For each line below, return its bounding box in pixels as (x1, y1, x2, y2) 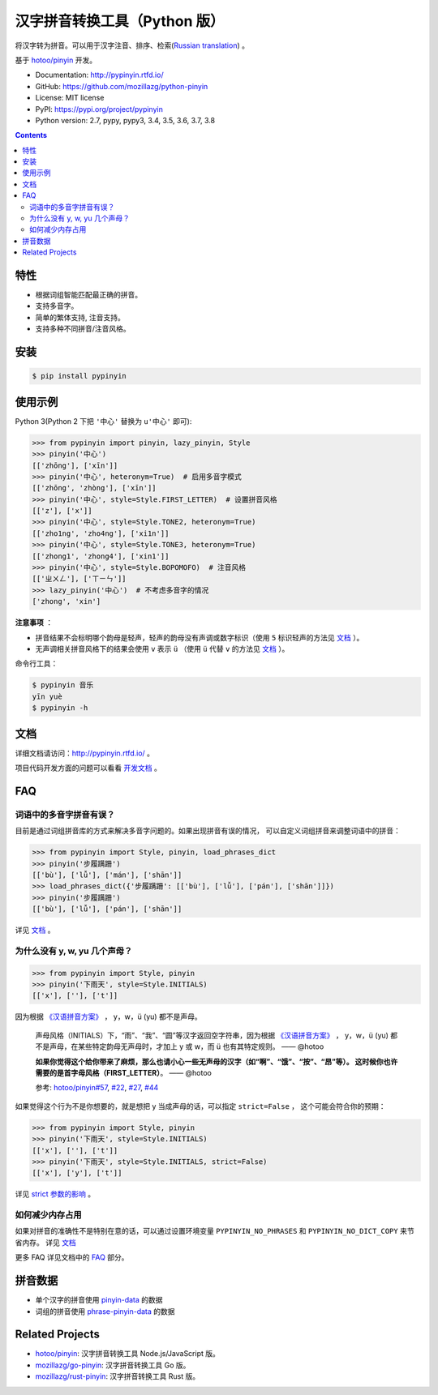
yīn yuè (32, 691, 62, 701)
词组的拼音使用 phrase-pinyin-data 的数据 (35, 1306, 175, 1316)
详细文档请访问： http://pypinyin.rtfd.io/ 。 (15, 748, 154, 758)
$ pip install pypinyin (32, 371, 127, 381)
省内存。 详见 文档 (15, 1237, 76, 1247)
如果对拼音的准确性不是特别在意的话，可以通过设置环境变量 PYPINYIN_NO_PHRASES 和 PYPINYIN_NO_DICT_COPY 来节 (15, 1226, 414, 1236)
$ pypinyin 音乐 (32, 681, 94, 690)
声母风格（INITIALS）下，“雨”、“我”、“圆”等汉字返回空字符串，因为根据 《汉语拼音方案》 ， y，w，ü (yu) (35, 1030, 389, 1040)
